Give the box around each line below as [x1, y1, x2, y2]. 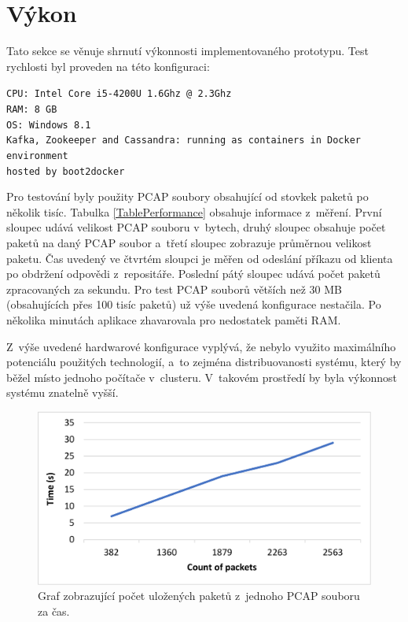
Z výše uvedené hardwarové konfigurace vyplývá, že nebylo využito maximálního [6, 338, 396, 354]
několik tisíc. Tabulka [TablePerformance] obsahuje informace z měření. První [6, 203, 382, 220]
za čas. [38, 603, 70, 620]
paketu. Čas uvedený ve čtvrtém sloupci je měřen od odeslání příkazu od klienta [6, 250, 393, 266]
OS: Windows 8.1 [6, 119, 91, 131]
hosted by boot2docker [6, 165, 125, 177]
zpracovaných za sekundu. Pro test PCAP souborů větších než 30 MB [6, 280, 343, 297]
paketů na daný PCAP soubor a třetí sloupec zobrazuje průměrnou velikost [6, 235, 372, 251]
